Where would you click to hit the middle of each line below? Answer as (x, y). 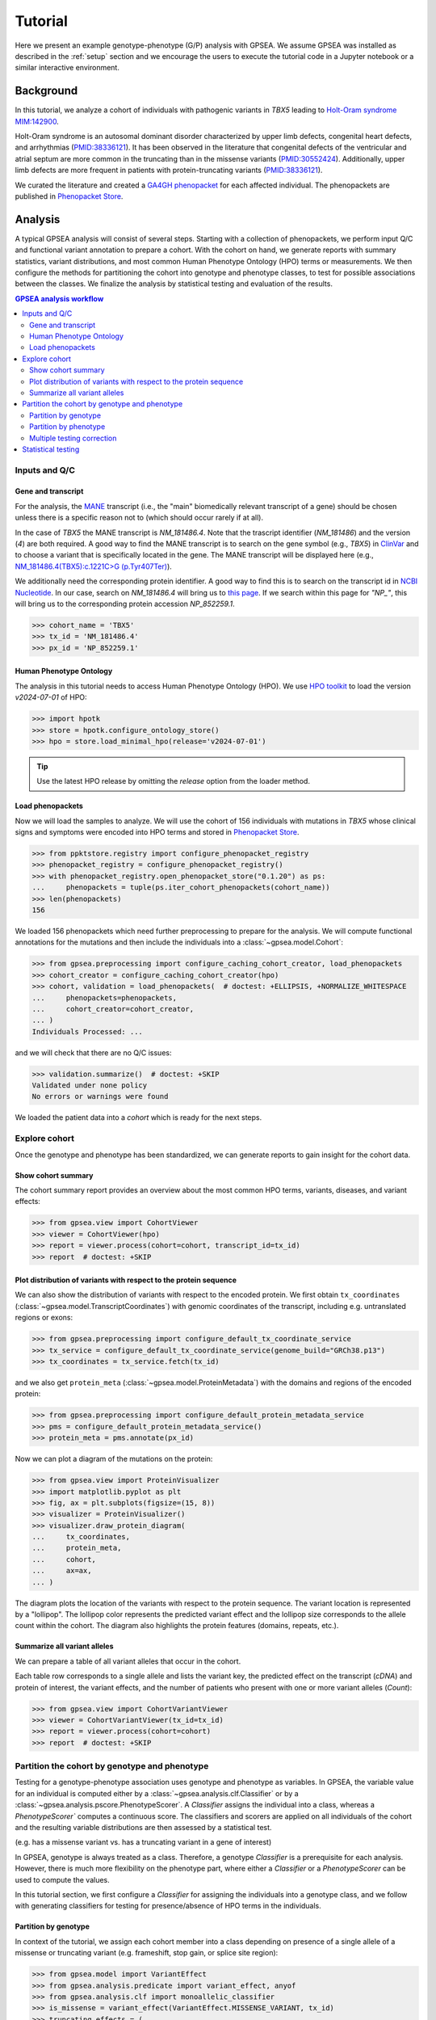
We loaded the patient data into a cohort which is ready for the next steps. (138, 1117)
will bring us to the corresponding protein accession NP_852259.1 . (125, 604)
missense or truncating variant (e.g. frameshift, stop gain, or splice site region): (147, 1953)
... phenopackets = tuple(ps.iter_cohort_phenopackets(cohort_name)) (181, 888)
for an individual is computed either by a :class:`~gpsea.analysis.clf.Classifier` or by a (157, 1793)
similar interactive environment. (67, 68)
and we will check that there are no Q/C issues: (93, 1052)
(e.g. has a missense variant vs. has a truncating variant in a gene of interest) (143, 1842)
